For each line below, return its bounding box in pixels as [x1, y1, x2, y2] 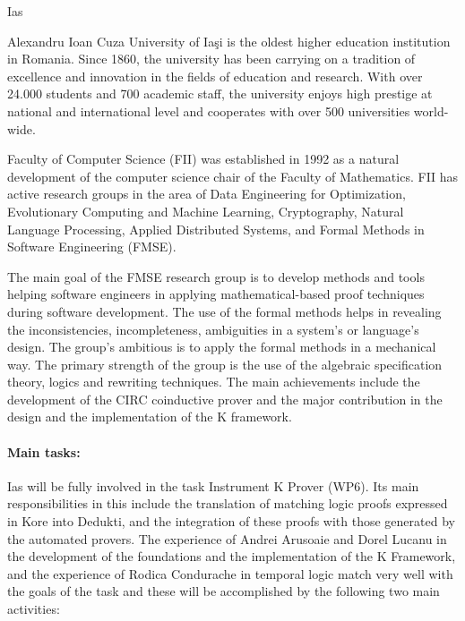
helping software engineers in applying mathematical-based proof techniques [7, 285, 425, 303]
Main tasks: [7, 442, 81, 461]
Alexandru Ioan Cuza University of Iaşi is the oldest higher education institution [7, 31, 451, 50]
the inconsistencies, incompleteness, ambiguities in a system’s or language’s [7, 319, 419, 338]
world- [413, 101, 449, 120]
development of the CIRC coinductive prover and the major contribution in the [7, 389, 443, 408]
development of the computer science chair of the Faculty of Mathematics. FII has [7, 166, 459, 185]
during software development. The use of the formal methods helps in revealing [7, 302, 442, 320]
